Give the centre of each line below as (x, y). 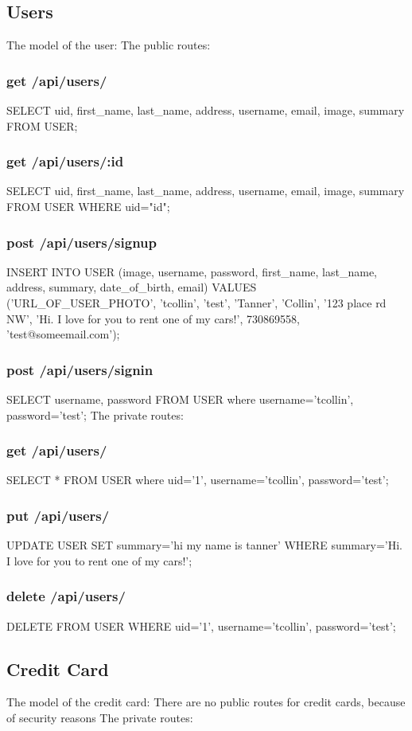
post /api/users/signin (80, 369)
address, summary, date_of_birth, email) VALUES (132, 287)
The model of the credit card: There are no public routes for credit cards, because (206, 702)
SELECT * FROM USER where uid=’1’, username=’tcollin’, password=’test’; (198, 480)
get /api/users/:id (65, 161)
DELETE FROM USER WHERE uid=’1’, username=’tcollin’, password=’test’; (201, 625)
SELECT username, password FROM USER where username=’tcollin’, (180, 399)
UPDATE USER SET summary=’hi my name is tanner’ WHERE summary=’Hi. (204, 545)
